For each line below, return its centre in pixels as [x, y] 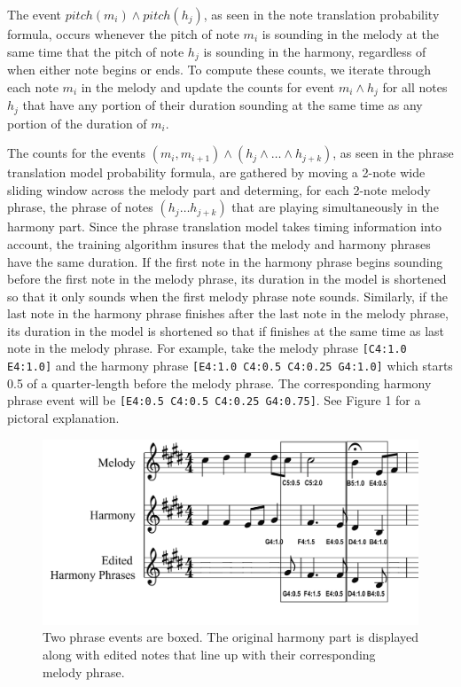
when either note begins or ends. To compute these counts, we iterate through [219, 70]
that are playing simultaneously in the [335, 207]
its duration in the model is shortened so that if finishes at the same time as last [226, 330]
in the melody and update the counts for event [208, 86]
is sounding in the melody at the [350, 34]
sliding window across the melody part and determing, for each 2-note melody [219, 189]
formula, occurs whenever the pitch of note [123, 34]
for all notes [415, 86]
